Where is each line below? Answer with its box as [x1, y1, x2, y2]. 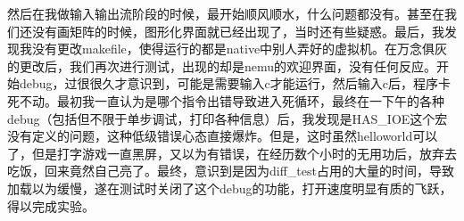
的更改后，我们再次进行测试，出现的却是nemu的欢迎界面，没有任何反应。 [7, 56, 437, 75]
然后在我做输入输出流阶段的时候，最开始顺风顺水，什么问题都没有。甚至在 [7, 4, 444, 22]
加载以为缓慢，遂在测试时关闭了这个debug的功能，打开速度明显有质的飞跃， [7, 178, 452, 197]
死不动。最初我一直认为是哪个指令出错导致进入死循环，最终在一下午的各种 [7, 91, 444, 110]
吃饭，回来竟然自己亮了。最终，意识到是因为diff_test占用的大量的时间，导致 [7, 161, 454, 180]
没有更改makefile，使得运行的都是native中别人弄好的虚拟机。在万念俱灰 [31, 39, 448, 58]
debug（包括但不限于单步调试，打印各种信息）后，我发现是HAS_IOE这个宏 [7, 109, 448, 127]
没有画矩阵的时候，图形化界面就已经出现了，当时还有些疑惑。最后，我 [31, 21, 444, 40]
